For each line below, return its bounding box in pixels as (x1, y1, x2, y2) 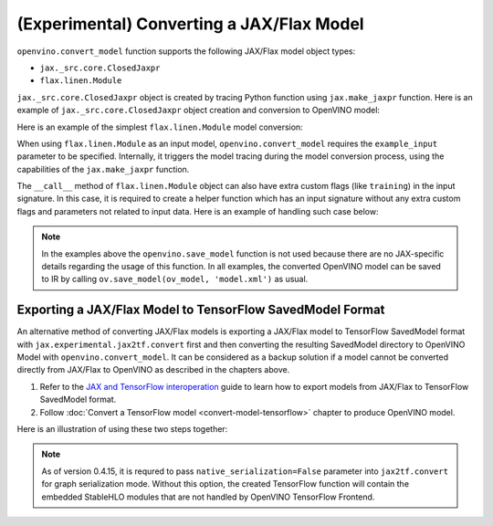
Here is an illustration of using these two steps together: (16, 424, 228, 435)
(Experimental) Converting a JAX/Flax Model (16, 14, 364, 34)
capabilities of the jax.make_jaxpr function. (16, 163, 190, 174)
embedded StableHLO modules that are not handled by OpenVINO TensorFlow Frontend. (41, 491, 375, 502)
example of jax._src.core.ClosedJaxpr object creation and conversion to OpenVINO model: (16, 105, 381, 116)
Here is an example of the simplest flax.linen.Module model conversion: (16, 121, 303, 132)
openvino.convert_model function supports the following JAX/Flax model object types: (16, 46, 356, 57)
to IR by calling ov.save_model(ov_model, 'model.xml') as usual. (41, 274, 309, 285)
